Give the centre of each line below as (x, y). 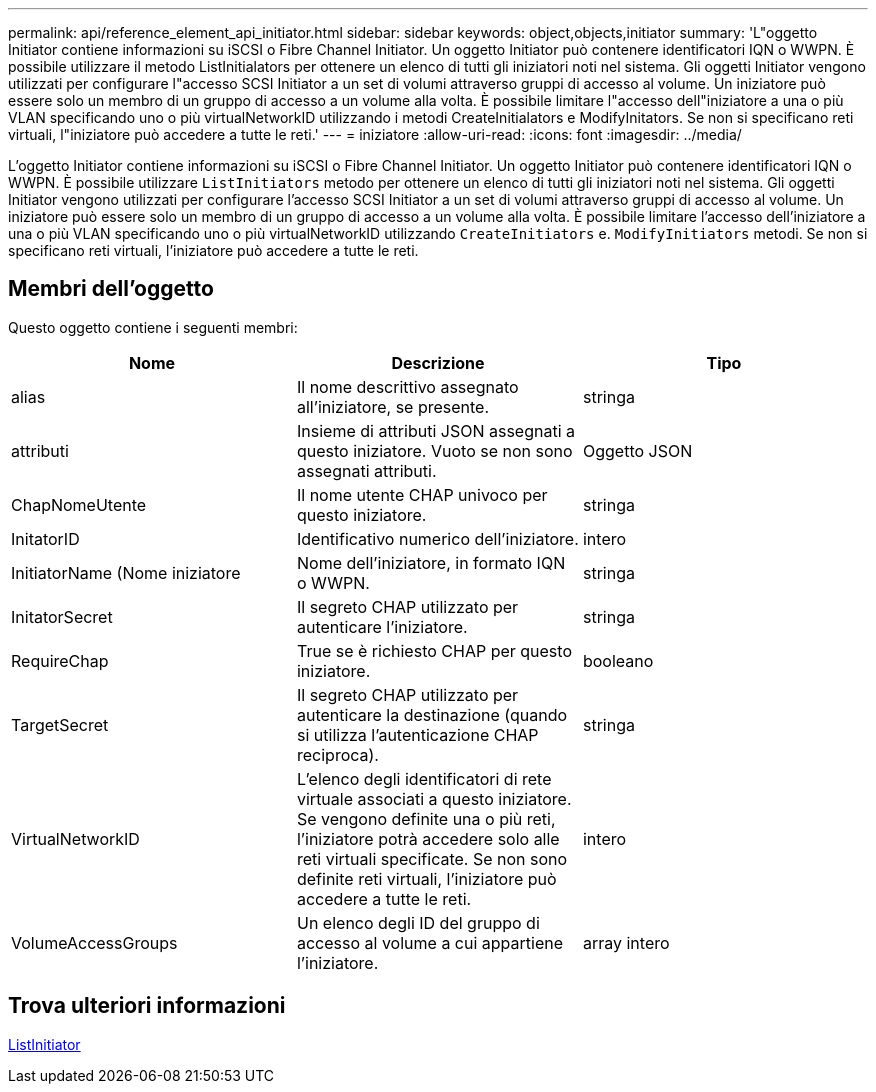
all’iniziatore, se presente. (393, 406)
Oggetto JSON (637, 450)
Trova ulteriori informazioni (147, 1006)
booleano (618, 660)
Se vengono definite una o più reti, (426, 818)
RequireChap (60, 660)
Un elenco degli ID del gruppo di (418, 922)
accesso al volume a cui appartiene (430, 942)
